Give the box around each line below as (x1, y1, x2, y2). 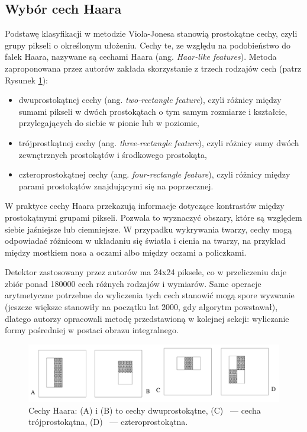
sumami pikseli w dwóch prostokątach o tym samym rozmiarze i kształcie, (18, 105, 287, 117)
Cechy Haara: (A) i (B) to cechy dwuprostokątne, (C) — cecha (28, 404, 261, 416)
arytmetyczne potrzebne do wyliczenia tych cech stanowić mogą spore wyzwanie (5, 289, 295, 301)
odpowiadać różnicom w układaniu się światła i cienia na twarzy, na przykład (5, 234, 286, 247)
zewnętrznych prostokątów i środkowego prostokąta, (18, 148, 207, 160)
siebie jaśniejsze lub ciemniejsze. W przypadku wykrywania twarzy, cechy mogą (5, 223, 292, 235)
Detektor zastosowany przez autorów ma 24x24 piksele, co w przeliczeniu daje (5, 266, 287, 278)
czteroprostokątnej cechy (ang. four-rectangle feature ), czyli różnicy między (18, 168, 290, 180)
